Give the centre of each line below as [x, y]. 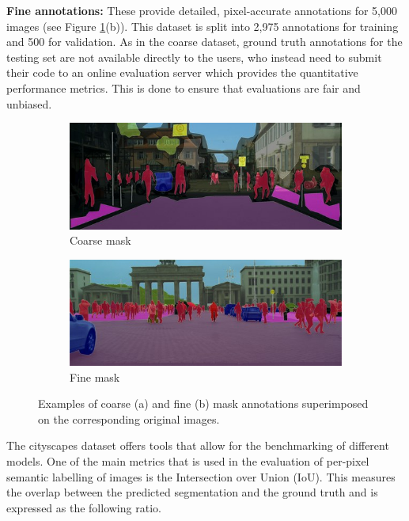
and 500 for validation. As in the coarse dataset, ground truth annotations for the [204, 42]
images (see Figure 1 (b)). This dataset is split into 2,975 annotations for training [203, 26]
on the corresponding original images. [129, 418]
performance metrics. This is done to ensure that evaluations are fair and [184, 87]
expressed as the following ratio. [84, 507]
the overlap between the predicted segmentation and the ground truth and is [192, 492]
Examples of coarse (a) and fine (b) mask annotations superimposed [203, 403]
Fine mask [95, 376]
